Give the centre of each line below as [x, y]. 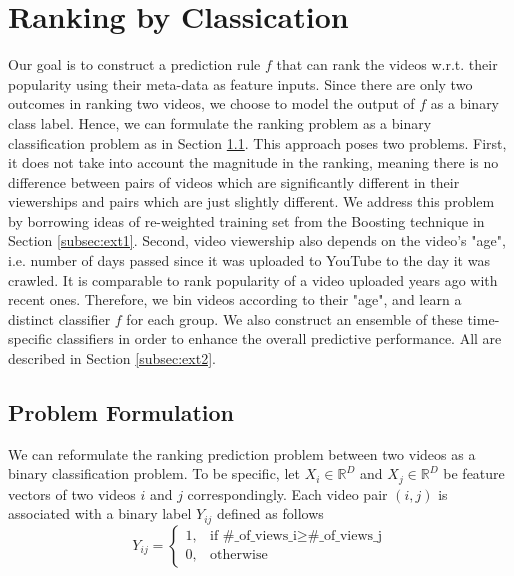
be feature [474, 473]
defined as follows [270, 513]
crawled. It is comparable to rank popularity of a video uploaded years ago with [253, 279]
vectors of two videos [72, 493]
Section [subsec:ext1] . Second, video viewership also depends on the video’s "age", [257, 240]
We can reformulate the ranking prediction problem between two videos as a [242, 453]
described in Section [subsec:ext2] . [112, 358]
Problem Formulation [121, 412]
